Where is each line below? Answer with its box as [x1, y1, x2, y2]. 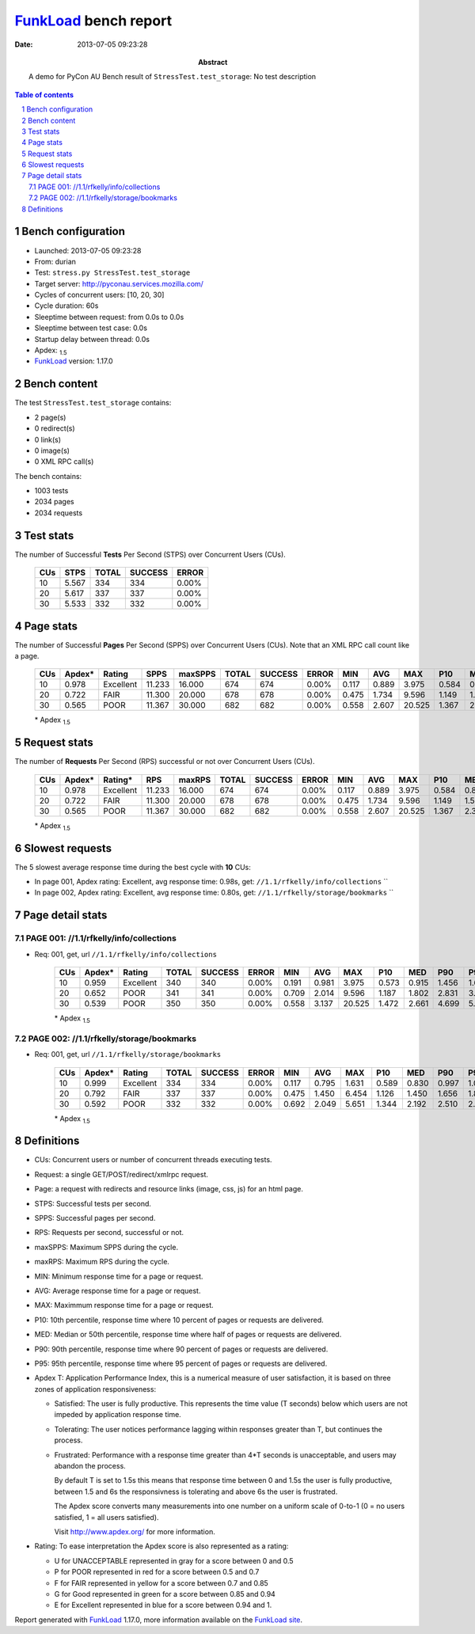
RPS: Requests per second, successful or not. [34, 1228, 184, 1237]
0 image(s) [34, 446, 70, 455]
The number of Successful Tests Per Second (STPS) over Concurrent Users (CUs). [14, 549, 287, 559]
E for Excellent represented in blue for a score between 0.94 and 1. [54, 1600, 272, 1610]
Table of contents [14, 89, 74, 99]
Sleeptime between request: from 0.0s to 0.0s [34, 312, 184, 321]
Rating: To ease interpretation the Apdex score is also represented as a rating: [34, 1541, 289, 1551]
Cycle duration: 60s [34, 301, 99, 310]
